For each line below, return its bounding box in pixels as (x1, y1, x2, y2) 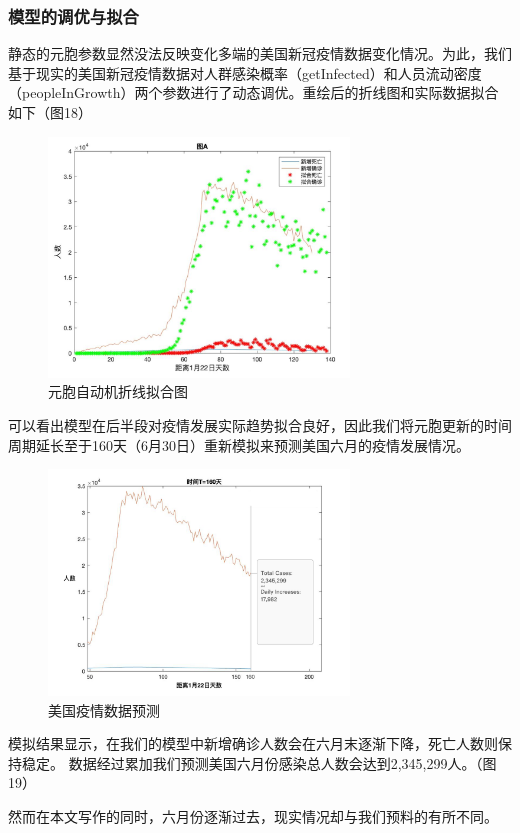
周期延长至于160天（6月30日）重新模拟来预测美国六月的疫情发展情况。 (8, 434, 470, 455)
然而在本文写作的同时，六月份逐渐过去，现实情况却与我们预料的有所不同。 (8, 805, 498, 826)
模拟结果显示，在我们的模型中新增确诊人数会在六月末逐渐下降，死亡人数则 (8, 733, 498, 754)
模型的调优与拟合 (8, 3, 139, 28)
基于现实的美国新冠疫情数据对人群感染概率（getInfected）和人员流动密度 (8, 62, 482, 83)
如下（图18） (8, 102, 92, 122)
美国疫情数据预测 (48, 699, 160, 720)
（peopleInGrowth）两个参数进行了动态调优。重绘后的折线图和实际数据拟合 (8, 82, 499, 103)
